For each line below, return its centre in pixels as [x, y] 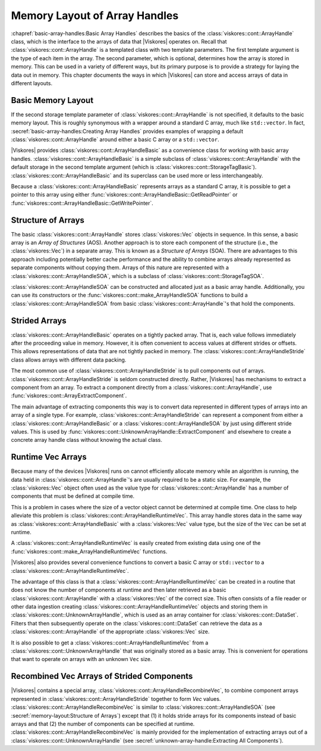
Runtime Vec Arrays [49, 457]
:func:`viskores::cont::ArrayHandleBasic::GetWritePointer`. [82, 203]
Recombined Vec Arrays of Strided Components [102, 676]
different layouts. [32, 83]
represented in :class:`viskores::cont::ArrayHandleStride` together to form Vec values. [116, 699]
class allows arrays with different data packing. [69, 360]
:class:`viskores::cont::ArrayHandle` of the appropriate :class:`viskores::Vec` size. [110, 632]
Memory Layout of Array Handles [95, 15]
